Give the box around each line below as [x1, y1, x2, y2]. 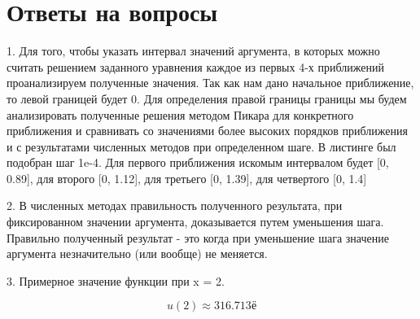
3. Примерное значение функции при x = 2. [7, 272, 225, 289]
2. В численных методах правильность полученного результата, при [7, 197, 343, 214]
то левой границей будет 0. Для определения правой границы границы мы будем [7, 90, 407, 107]
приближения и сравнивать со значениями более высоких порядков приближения [7, 122, 408, 139]
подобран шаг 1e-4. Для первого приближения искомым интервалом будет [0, [7, 154, 389, 171]
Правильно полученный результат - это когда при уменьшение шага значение [7, 229, 389, 246]
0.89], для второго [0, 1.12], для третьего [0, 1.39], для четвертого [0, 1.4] [7, 169, 367, 186]
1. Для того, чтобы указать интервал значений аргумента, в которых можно [7, 42, 380, 59]
